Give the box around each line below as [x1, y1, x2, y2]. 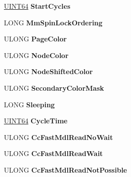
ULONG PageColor [4, 34, 67, 44]
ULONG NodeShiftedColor [4, 66, 93, 77]
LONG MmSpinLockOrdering [4, 17, 103, 27]
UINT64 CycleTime [4, 116, 68, 126]
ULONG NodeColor [4, 50, 69, 60]
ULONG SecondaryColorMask [4, 82, 104, 93]
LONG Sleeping [4, 99, 55, 109]
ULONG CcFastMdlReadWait [4, 148, 103, 158]
